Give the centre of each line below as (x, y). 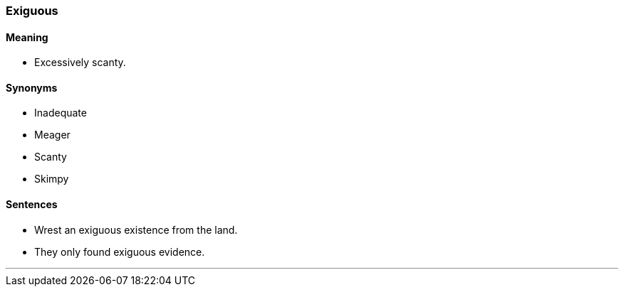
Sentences (32, 205)
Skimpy (52, 179)
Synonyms (32, 87)
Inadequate (61, 113)
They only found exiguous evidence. (120, 252)
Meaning (27, 37)
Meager (52, 135)
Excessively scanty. (80, 63)
